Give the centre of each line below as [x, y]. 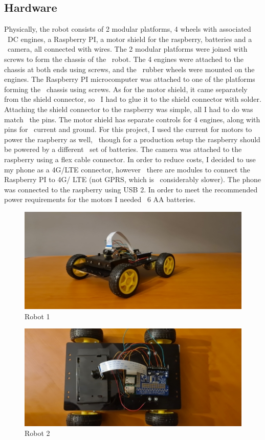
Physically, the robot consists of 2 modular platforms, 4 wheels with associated [128, 29]
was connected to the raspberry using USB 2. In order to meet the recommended [131, 189]
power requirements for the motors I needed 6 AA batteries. [100, 199]
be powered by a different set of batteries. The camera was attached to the [123, 149]
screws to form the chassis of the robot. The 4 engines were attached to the [124, 59]
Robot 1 [37, 316]
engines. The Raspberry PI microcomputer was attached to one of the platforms [130, 79]
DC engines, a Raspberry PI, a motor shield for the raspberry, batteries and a [130, 39]
